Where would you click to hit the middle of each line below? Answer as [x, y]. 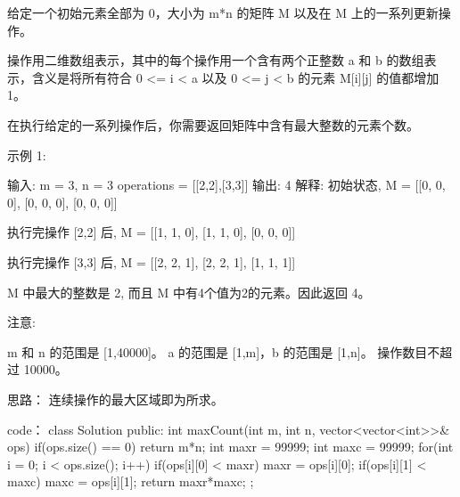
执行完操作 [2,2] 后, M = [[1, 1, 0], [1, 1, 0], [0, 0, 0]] [152, 232]
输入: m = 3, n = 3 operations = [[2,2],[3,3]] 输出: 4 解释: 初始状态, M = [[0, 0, [226, 185]
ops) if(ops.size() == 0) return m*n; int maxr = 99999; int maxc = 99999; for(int [230, 447]
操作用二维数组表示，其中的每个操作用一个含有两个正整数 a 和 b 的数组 [216, 60]
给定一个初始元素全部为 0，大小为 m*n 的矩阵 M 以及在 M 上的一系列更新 [223, 12]
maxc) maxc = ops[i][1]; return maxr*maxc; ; [131, 481]
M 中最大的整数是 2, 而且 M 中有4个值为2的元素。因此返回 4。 [189, 292]
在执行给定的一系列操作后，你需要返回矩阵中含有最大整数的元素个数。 [213, 124]
